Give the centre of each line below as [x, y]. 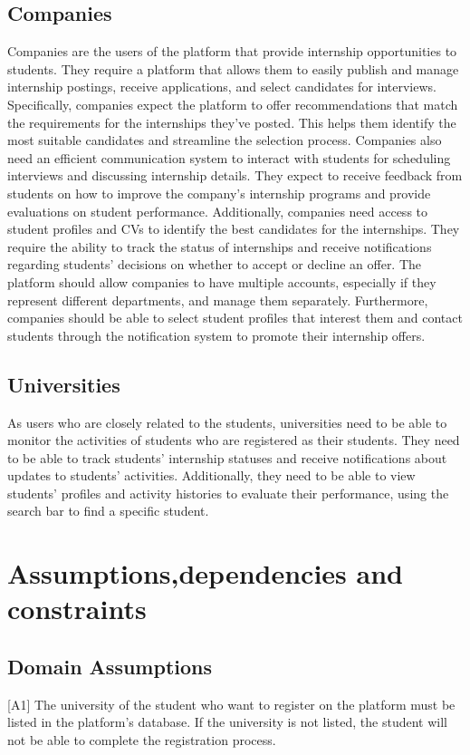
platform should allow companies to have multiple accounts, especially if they [222, 281]
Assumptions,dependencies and [205, 573]
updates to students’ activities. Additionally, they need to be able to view [211, 475]
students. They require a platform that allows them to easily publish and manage [233, 68]
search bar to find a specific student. [108, 511]
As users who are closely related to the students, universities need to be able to [227, 422]
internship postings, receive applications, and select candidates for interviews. [222, 87]
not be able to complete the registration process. [142, 740]
